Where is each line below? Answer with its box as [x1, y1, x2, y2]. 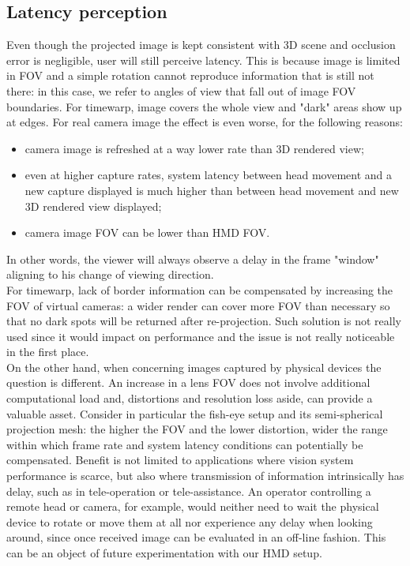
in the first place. [6, 343, 89, 360]
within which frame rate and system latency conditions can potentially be [6, 436, 363, 452]
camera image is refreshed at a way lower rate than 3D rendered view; [24, 140, 364, 156]
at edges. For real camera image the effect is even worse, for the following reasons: [6, 114, 403, 130]
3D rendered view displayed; [24, 197, 162, 214]
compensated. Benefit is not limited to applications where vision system [6, 452, 354, 468]
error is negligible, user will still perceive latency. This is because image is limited [6, 51, 401, 68]
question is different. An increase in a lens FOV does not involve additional [6, 374, 371, 391]
